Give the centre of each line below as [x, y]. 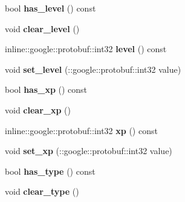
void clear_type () [42, 191]
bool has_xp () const [46, 89]
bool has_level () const [50, 8]
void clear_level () [42, 28]
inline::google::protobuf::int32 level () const [86, 49]
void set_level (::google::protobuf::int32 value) [93, 69]
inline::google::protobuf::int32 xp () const [81, 130]
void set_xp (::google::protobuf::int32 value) [89, 151]
